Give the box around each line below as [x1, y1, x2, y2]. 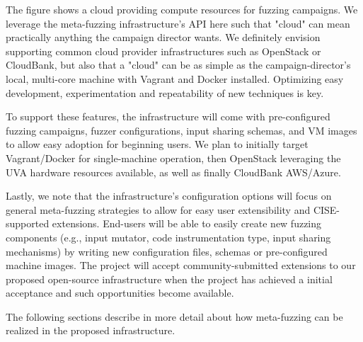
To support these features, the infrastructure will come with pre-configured [6, 109, 330, 124]
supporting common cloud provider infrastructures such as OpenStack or [6, 43, 321, 58]
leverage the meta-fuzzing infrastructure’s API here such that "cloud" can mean [6, 16, 350, 30]
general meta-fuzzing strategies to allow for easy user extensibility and [6, 202, 311, 217]
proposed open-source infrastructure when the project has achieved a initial [6, 271, 333, 286]
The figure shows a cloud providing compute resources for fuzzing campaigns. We [6, 2, 358, 16]
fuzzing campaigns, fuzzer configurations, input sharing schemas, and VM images [6, 122, 357, 137]
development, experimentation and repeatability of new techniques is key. [6, 85, 324, 100]
